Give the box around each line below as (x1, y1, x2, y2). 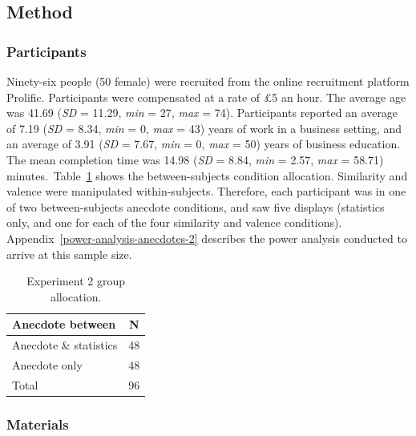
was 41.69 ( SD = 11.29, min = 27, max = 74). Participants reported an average (6, 104, 398, 121)
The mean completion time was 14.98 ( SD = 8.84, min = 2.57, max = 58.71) (6, 151, 384, 168)
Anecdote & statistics (12, 337, 118, 353)
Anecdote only (12, 357, 83, 373)
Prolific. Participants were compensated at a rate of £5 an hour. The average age (6, 88, 406, 105)
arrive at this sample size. (6, 245, 132, 262)
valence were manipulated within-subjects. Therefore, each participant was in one (6, 183, 406, 200)
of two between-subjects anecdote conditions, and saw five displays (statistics (6, 198, 385, 215)
